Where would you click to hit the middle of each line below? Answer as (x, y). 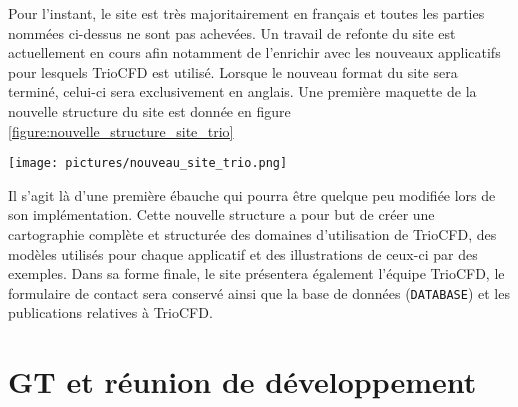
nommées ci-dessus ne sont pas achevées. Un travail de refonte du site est (232, 32)
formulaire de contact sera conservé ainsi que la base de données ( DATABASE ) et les (259, 292)
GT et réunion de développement (242, 381)
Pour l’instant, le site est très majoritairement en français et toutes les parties (246, 13)
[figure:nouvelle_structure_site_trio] (121, 130)
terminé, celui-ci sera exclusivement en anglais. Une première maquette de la (242, 91)
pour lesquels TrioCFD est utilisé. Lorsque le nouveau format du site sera (233, 71)
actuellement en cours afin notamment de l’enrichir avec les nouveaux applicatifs (254, 52)
